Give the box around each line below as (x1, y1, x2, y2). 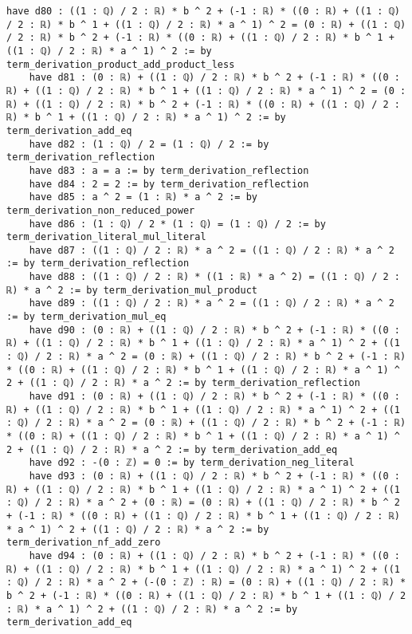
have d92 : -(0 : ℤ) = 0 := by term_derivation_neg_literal (29, 457, 355, 469)
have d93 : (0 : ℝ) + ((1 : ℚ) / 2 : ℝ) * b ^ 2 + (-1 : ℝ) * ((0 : (29, 470, 400, 482)
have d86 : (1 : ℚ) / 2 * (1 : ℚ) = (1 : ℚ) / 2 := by (29, 218, 326, 230)
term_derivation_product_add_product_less (6, 58, 235, 70)
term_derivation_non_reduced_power (6, 204, 195, 216)
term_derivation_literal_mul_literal (6, 231, 206, 243)
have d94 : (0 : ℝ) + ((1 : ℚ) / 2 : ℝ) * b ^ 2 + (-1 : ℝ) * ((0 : (29, 549, 400, 561)
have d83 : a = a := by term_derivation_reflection (29, 164, 309, 176)
